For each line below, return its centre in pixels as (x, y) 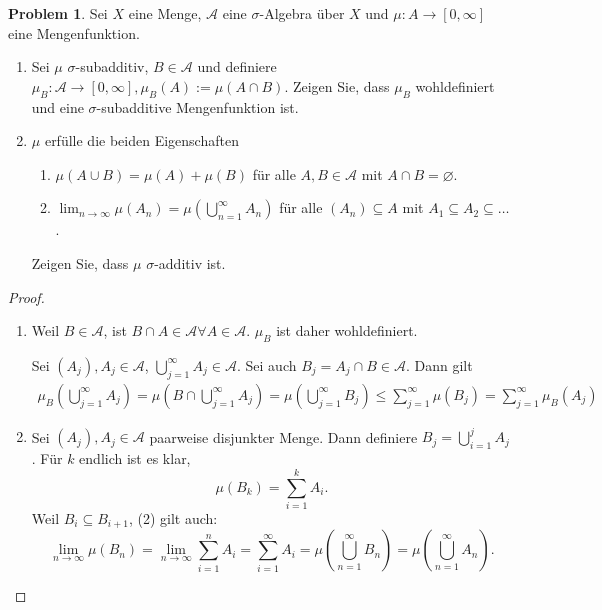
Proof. (26, 296)
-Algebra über (302, 13)
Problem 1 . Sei (58, 13)
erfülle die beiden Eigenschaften (141, 140)
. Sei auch (267, 364)
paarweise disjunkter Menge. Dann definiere (283, 436)
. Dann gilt (439, 364)
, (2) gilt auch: (173, 517)
